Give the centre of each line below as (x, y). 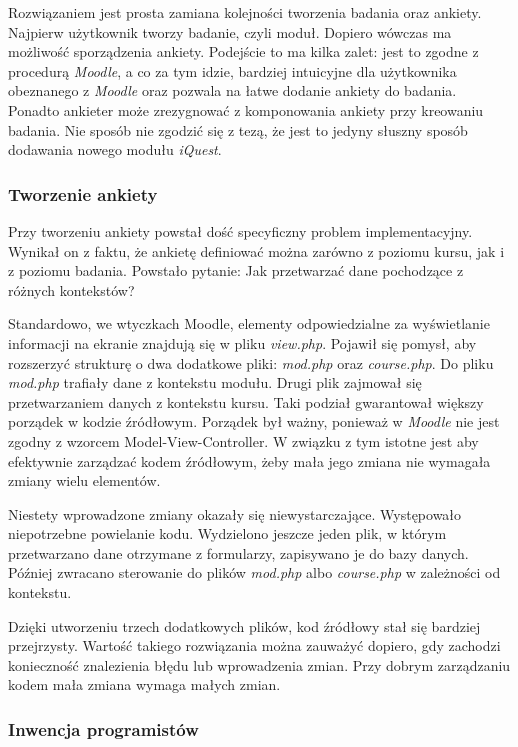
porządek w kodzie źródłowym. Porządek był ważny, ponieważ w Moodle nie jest (254, 421)
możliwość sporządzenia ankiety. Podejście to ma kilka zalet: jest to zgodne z (243, 51)
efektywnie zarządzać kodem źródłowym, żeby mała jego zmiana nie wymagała (249, 460)
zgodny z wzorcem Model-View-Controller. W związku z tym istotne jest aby (243, 440)
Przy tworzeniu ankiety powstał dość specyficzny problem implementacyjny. (240, 230)
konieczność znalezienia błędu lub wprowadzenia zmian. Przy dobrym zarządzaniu (259, 664)
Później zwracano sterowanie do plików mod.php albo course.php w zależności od (254, 572)
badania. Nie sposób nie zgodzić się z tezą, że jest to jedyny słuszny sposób (238, 129)
